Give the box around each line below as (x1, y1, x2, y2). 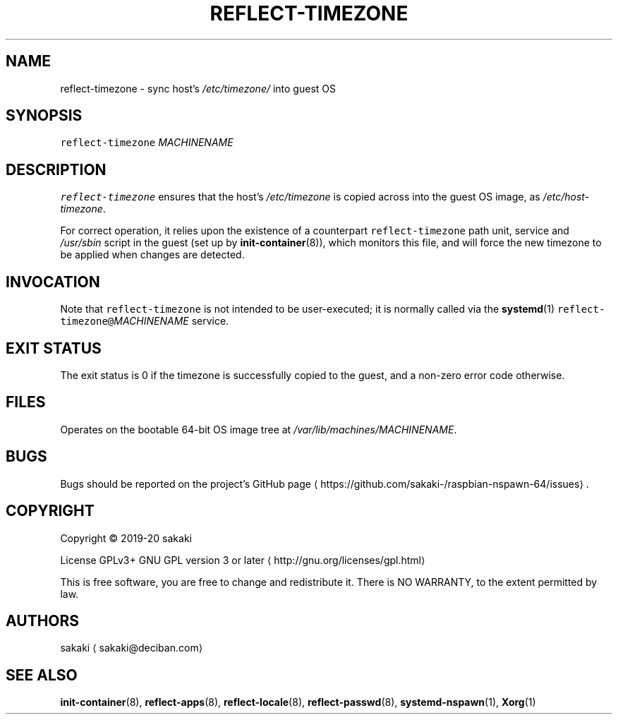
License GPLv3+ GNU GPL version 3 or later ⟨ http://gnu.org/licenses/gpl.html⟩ (60, 553, 425, 566)
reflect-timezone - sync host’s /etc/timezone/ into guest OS (60, 82, 336, 95)
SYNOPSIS (6, 107, 83, 125)
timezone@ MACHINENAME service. (60, 315, 229, 328)
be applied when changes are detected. (60, 248, 245, 261)
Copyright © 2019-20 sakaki (60, 532, 192, 544)
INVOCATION (6, 272, 100, 291)
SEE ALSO (6, 666, 78, 684)
